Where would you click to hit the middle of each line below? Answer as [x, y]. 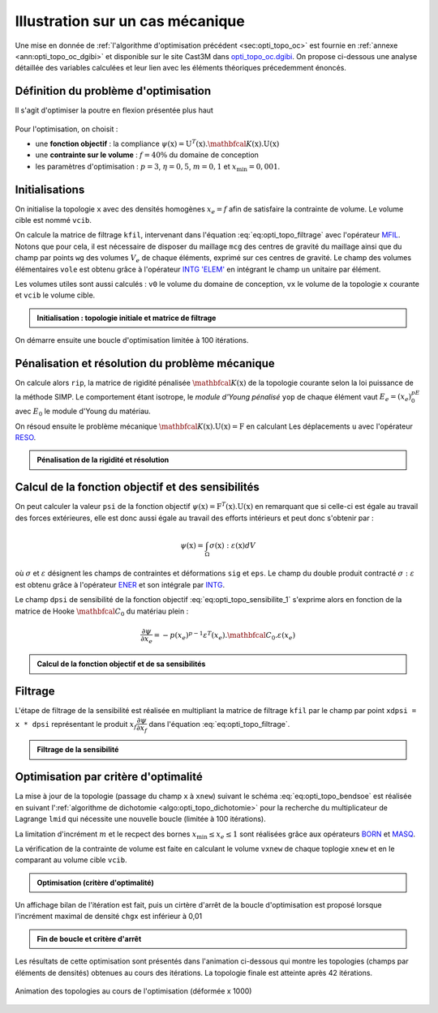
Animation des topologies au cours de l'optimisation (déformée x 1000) [133, 991]
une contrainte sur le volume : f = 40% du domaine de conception [147, 155]
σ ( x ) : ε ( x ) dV [232, 545]
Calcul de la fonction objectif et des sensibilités [137, 487]
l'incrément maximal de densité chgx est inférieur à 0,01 [109, 917]
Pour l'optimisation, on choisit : [67, 129]
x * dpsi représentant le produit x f [76, 725]
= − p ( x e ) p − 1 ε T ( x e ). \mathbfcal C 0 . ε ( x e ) [225, 635]
